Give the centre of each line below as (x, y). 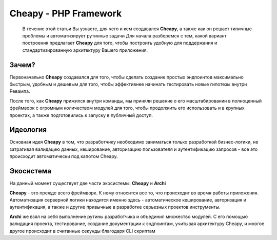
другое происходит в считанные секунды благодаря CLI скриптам (83, 231)
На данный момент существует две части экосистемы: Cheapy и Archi (88, 183)
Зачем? (22, 65)
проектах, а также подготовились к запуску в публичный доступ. (81, 115)
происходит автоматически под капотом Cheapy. (64, 156)
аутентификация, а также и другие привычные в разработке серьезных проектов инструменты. (115, 207)
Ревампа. (20, 91)
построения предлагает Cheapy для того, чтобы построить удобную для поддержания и (120, 43)
